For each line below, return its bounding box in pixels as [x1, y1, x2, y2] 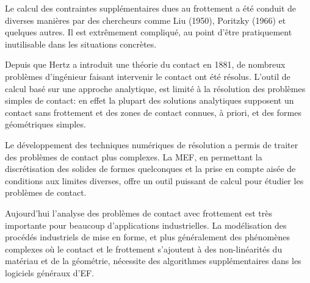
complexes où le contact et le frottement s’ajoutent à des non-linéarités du [5, 242, 283, 255]
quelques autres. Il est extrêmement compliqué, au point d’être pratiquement [5, 26, 292, 38]
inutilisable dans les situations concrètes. [5, 37, 157, 50]
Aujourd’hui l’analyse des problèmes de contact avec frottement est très [5, 206, 273, 219]
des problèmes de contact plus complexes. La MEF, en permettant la [5, 150, 262, 163]
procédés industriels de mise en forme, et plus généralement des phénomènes [5, 231, 290, 243]
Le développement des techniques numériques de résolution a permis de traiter [5, 138, 298, 151]
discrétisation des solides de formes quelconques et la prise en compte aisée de [5, 162, 296, 175]
